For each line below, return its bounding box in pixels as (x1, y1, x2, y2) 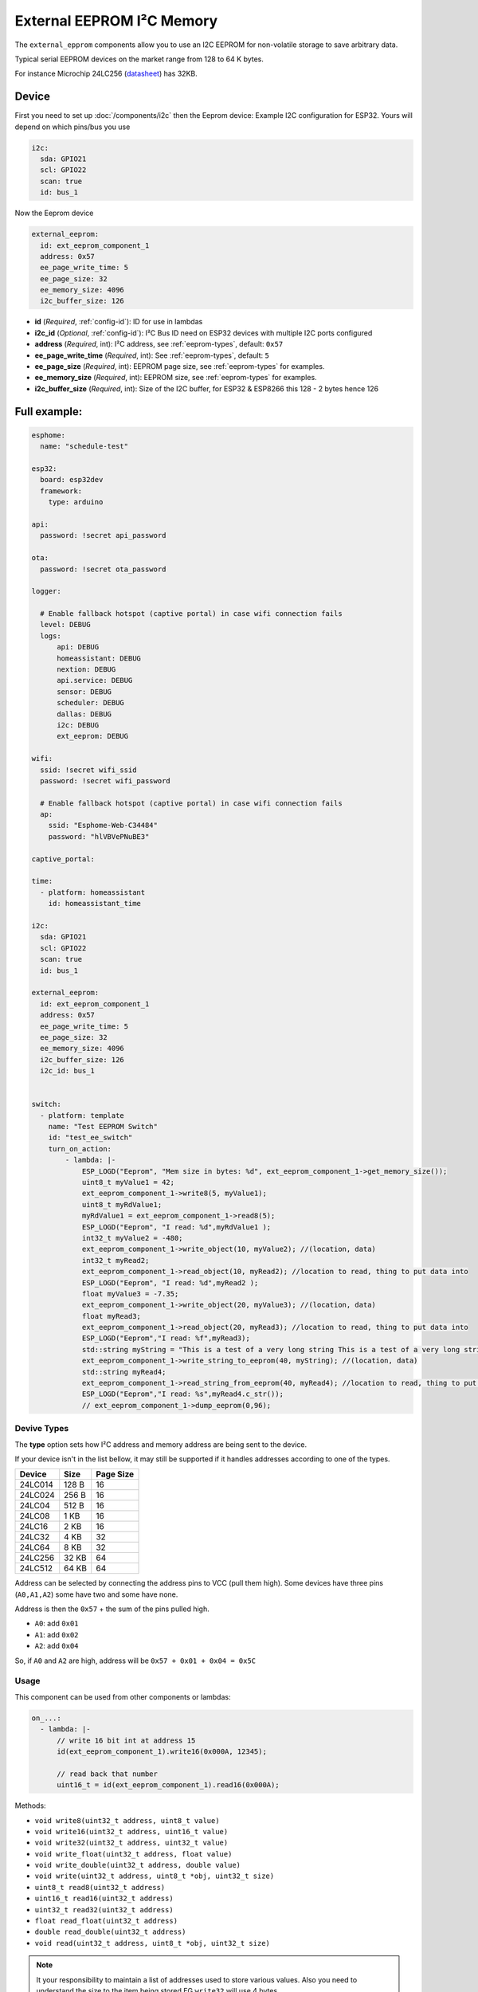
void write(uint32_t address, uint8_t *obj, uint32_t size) (34, 1872, 275, 1880)
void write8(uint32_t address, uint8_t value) (34, 1816, 220, 1825)
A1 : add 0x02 (34, 1629, 79, 1639)
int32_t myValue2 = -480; (81, 1233, 183, 1242)
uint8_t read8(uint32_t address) (34, 1883, 166, 1892)
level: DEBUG (40, 620, 91, 629)
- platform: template (40, 1111, 125, 1120)
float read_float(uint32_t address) (34, 1916, 178, 1926)
